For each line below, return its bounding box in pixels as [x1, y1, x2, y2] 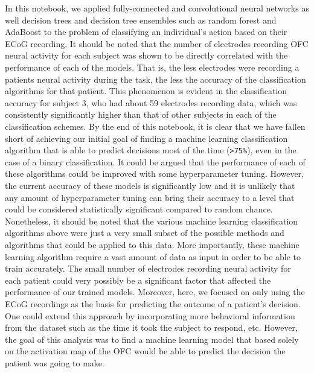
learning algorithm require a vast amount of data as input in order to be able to [5, 250, 301, 263]
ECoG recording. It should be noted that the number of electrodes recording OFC [5, 37, 309, 49]
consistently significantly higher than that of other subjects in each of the [5, 108, 277, 121]
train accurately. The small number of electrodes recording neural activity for [5, 262, 291, 275]
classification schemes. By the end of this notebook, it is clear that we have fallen [5, 120, 306, 132]
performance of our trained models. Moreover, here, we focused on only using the [5, 285, 305, 298]
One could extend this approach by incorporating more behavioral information [5, 309, 295, 322]
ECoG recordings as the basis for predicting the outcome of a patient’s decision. [5, 297, 301, 310]
